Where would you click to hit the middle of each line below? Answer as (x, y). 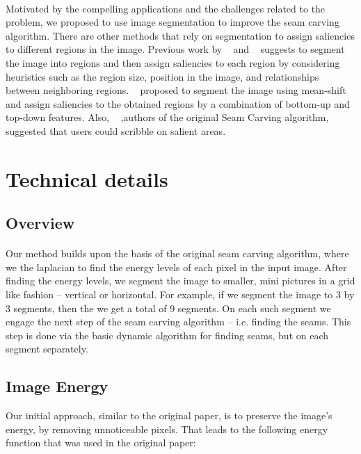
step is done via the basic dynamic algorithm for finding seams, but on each (167, 335)
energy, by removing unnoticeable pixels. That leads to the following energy (167, 429)
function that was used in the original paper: (101, 443)
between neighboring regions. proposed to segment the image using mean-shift (176, 90)
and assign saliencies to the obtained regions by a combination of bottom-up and (178, 103)
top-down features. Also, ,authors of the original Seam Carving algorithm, (167, 117)
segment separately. (47, 349)
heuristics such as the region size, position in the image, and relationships (162, 76)
